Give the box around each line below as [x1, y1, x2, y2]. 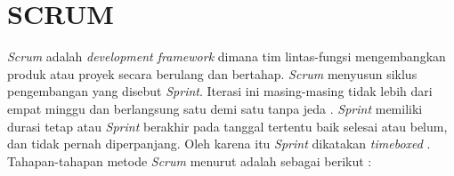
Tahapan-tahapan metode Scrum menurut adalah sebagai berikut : [7, 151, 372, 170]
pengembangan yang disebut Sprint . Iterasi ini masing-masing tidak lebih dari [7, 82, 433, 100]
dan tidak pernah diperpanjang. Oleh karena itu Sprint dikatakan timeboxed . [7, 134, 431, 153]
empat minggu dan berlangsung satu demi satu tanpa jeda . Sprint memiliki [7, 99, 423, 117]
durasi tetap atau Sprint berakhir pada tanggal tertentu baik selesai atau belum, [7, 116, 448, 135]
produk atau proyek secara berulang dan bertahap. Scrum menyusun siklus [7, 64, 418, 83]
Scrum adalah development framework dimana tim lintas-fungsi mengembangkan [7, 47, 446, 66]
